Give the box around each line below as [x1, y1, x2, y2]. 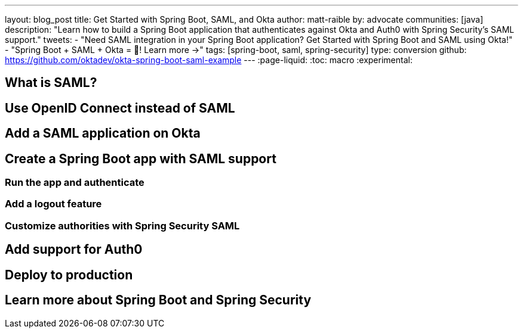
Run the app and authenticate [5, 176, 144, 189]
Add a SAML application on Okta [5, 126, 201, 141]
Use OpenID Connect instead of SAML [5, 100, 235, 116]
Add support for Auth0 [5, 242, 143, 257]
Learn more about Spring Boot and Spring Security [5, 292, 312, 308]
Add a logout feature [5, 198, 102, 210]
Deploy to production [5, 267, 133, 282]
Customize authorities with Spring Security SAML [5, 219, 240, 232]
